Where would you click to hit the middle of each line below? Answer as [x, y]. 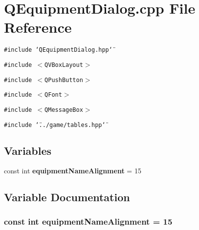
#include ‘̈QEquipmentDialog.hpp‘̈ [58, 50]
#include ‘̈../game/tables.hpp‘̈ [55, 125]
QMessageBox [64, 110]
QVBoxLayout [64, 65]
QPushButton [64, 80]
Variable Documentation [67, 197]
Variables [28, 150]
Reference [38, 27]
